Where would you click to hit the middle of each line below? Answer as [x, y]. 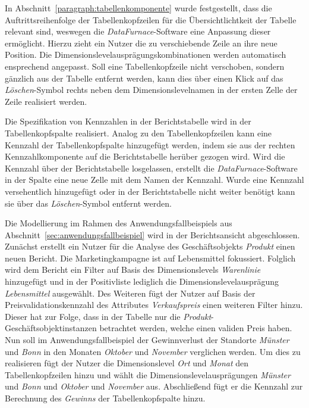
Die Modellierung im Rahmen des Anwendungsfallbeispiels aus [119, 223]
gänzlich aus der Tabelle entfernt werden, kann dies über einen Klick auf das [144, 78]
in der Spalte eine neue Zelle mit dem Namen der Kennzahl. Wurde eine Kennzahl [154, 180]
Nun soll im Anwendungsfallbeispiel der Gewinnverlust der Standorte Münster [147, 340]
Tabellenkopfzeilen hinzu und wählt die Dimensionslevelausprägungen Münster [148, 374]
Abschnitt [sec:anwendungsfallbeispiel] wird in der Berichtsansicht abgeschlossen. [152, 234]
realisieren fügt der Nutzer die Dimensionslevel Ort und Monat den [127, 363]
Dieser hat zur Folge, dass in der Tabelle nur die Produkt [108, 316]
